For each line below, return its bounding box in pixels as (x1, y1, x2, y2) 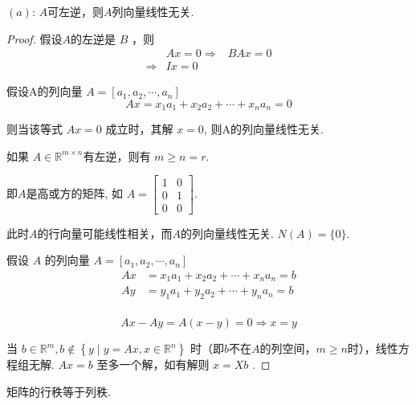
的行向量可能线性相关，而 (37, 224, 173, 241)
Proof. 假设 (6, 30, 63, 47)
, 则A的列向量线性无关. (203, 121, 324, 137)
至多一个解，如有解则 (96, 356, 210, 373)
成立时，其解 (105, 121, 173, 137)
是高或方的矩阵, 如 (26, 185, 124, 202)
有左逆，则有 (83, 147, 151, 164)
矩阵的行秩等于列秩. (6, 382, 111, 399)
